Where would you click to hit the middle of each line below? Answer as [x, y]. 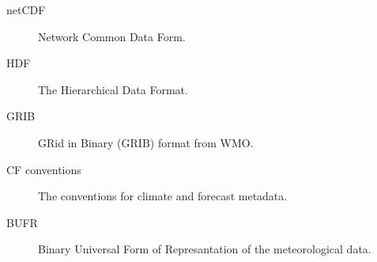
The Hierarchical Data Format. [113, 89]
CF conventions [44, 169]
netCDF [26, 9]
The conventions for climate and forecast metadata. [163, 196]
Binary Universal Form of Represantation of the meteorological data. [205, 249]
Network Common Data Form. [112, 36]
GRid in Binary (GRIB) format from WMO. [146, 142]
